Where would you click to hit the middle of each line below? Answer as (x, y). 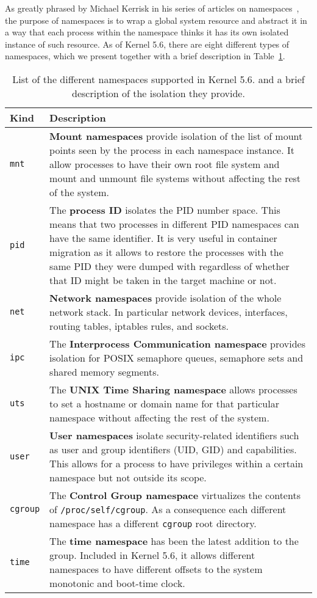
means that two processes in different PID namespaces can (174, 224)
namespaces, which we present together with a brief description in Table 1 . (145, 56)
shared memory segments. (104, 371)
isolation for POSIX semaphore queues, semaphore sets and (176, 357)
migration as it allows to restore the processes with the (166, 252)
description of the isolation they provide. (158, 93)
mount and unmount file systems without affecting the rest (175, 178)
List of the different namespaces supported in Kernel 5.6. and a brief (158, 79)
